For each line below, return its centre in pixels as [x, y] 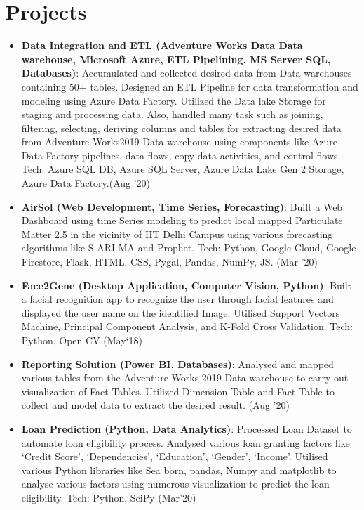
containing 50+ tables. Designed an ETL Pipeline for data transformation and [190, 86]
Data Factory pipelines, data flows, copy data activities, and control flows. [181, 155]
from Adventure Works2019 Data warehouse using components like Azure [180, 142]
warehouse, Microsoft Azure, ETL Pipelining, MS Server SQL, [176, 59]
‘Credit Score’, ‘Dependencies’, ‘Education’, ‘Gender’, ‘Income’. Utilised [175, 456]
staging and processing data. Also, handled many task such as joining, [172, 114]
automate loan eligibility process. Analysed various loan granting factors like [186, 442]
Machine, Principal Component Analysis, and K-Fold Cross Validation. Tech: [187, 326]
